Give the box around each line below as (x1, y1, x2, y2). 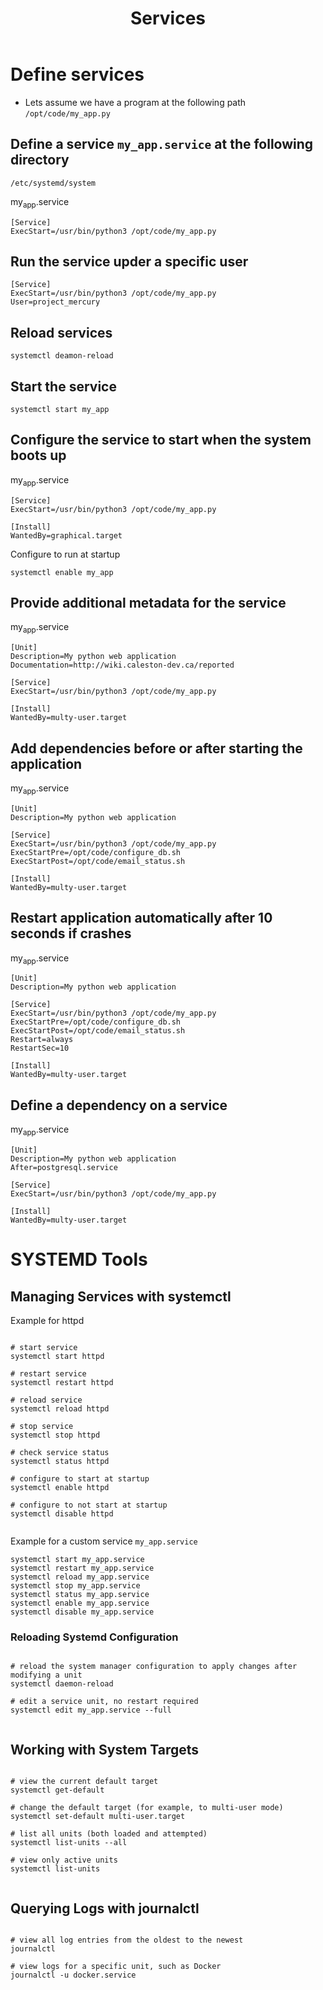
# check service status (10, 1448, 110, 1458)
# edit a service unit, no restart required (10, 1697, 199, 1707)
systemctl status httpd (10, 1457, 110, 1467)
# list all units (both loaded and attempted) (10, 1829, 208, 1839)
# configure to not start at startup (10, 1500, 168, 1511)
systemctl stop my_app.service (10, 1581, 141, 1591)
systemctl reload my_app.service (10, 1572, 150, 1582)
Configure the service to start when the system (10, 432, 312, 449)
